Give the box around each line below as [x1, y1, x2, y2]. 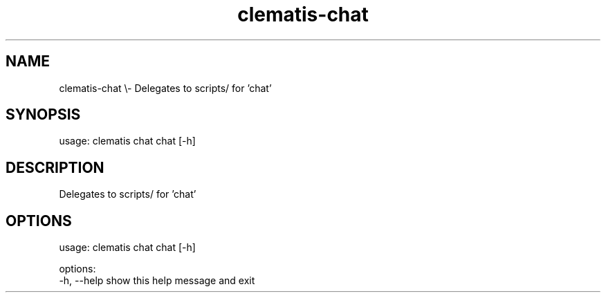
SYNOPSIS [6, 106, 81, 124]
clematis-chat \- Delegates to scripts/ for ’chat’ [59, 82, 272, 94]
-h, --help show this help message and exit [59, 274, 255, 287]
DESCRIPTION [6, 158, 104, 176]
